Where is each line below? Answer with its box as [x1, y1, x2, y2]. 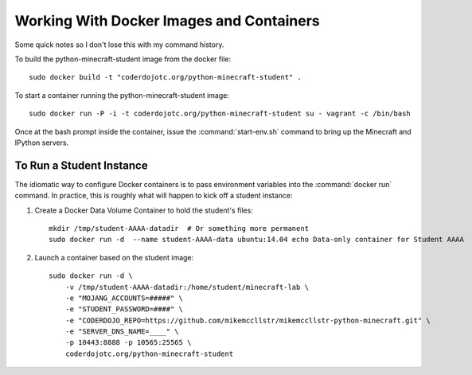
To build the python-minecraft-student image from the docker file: [14, 54, 231, 64]
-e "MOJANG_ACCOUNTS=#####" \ [64, 293, 183, 303]
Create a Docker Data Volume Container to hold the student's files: [34, 205, 254, 215]
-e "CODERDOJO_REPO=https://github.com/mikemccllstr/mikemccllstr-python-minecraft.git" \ [64, 315, 431, 325]
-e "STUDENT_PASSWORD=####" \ [64, 305, 183, 314]
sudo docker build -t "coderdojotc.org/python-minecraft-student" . [29, 72, 302, 82]
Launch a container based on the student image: [34, 252, 194, 262]
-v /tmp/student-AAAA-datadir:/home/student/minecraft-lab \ [64, 283, 310, 291]
